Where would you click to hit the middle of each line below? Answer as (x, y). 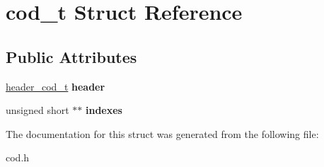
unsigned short (37, 110)
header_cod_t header (56, 86)
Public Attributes (71, 56)
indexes (104, 110)
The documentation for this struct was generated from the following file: (162, 133)
